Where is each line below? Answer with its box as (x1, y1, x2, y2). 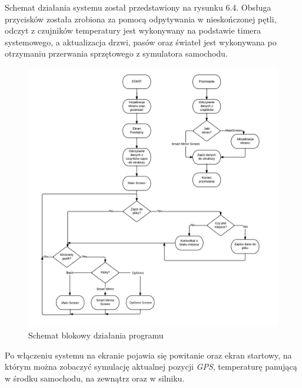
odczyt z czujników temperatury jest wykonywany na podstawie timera (5, 24, 261, 37)
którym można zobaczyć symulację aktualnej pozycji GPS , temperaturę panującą (5, 360, 297, 373)
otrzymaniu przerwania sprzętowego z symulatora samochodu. (5, 47, 228, 60)
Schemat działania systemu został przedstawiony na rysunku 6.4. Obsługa (5, 1, 271, 13)
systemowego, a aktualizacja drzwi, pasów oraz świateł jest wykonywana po (5, 35, 277, 48)
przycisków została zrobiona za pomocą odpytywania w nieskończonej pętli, (5, 12, 277, 25)
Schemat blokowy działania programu (28, 329, 164, 341)
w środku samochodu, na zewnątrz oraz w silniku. (5, 371, 185, 384)
